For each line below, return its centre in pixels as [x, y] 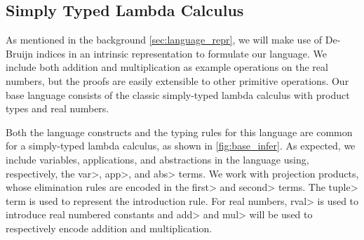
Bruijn [20, 53]
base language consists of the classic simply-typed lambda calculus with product [178, 94]
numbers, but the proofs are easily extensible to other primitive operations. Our [177, 80]
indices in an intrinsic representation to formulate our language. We [182, 53]
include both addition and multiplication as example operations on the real [167, 67]
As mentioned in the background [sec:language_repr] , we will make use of [164, 40]
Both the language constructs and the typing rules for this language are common [179, 132]
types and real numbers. [58, 108]
